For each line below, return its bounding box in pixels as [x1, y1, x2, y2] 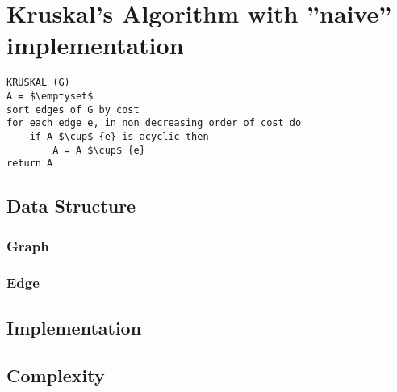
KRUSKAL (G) [6, 77, 70, 89]
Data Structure [6, 193, 136, 218]
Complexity [6, 362, 105, 387]
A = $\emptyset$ [6, 90, 94, 102]
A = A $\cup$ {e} [52, 144, 145, 156]
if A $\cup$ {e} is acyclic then [29, 130, 209, 142]
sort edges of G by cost [6, 103, 140, 116]
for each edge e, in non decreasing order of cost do [6, 117, 302, 129]
